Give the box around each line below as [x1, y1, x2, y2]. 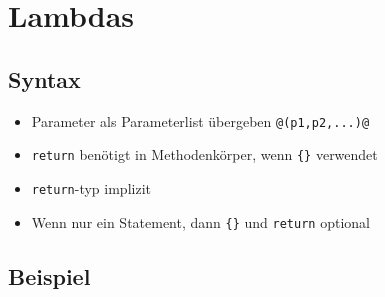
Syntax [8, 63, 81, 94]
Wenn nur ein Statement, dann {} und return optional [31, 211, 370, 232]
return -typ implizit [31, 177, 151, 198]
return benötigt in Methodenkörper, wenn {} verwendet [31, 144, 378, 165]
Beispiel [8, 260, 91, 291]
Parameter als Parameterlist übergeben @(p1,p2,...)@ [31, 110, 370, 131]
